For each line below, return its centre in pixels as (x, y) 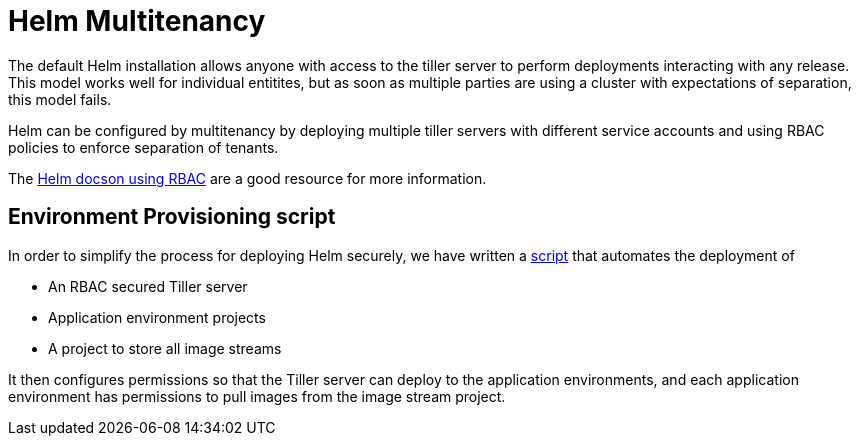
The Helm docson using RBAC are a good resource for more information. (247, 178)
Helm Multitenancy (137, 21)
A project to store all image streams (165, 348)
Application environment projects (157, 317)
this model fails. (60, 99)
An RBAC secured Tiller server (148, 286)
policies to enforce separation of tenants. (143, 147)
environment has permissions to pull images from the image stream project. (257, 396)
